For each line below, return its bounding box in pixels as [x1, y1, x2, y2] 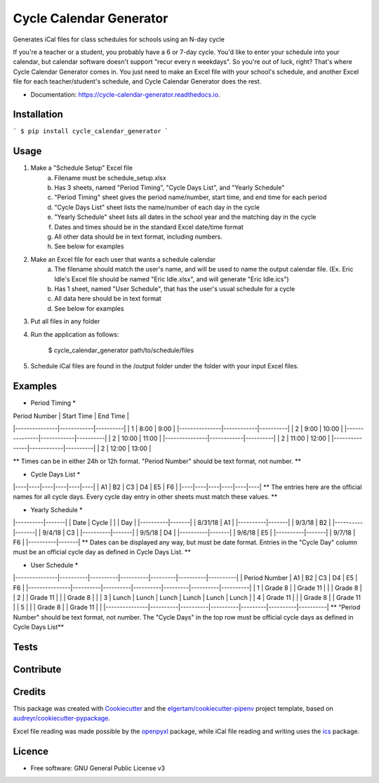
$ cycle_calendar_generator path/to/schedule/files [48, 346, 194, 354]
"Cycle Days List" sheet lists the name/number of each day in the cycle [54, 203, 260, 211]
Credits [13, 685, 46, 697]
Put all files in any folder [30, 317, 100, 326]
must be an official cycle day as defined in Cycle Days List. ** [13, 548, 191, 556]
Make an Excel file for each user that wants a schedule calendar [30, 255, 216, 263]
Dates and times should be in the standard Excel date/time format [54, 222, 244, 231]
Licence [13, 745, 49, 757]
